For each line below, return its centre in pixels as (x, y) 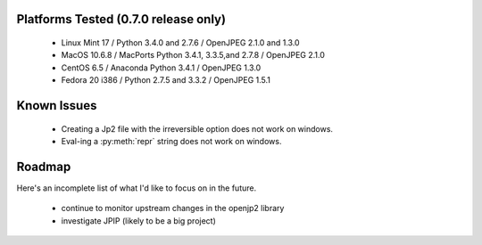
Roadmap (44, 166)
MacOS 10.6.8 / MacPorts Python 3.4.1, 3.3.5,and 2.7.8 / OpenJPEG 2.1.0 (193, 55)
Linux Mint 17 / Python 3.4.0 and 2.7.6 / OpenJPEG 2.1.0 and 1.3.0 (180, 43)
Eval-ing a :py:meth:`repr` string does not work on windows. (171, 141)
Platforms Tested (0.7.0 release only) (121, 19)
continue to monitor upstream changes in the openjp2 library (173, 208)
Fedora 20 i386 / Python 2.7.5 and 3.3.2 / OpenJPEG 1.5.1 (166, 80)
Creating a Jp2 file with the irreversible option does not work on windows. (197, 128)
